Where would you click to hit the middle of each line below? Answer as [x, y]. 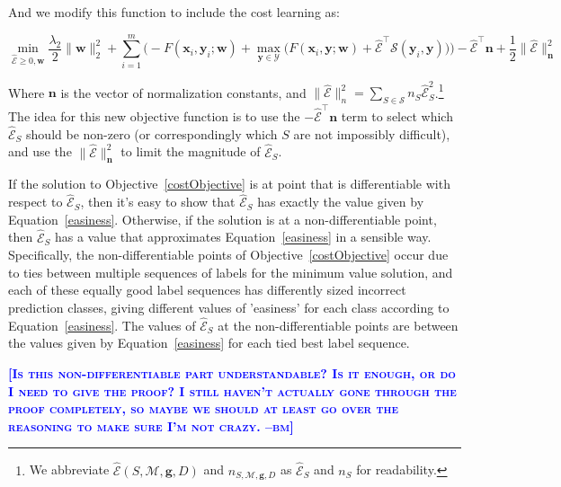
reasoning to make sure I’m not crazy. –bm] [151, 425]
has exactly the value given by [341, 202]
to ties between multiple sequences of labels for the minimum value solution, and [231, 272]
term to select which [397, 115]
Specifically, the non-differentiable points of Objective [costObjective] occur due [228, 255]
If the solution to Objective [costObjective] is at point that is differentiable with [229, 184]
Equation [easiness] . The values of [102, 325]
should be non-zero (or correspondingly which [152, 133]
